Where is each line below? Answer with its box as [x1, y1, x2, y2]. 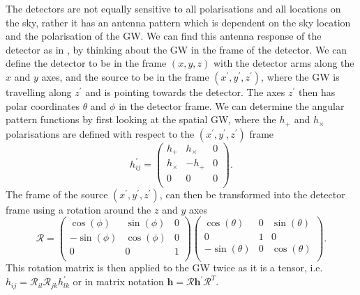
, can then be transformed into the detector [159, 186, 345, 201]
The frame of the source [6, 186, 108, 201]
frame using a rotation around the [6, 202, 151, 216]
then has [299, 84, 336, 99]
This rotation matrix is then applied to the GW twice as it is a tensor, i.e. [6, 260, 323, 275]
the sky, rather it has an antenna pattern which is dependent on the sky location [6, 15, 351, 29]
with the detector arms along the [213, 56, 354, 70]
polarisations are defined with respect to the [6, 126, 195, 141]
